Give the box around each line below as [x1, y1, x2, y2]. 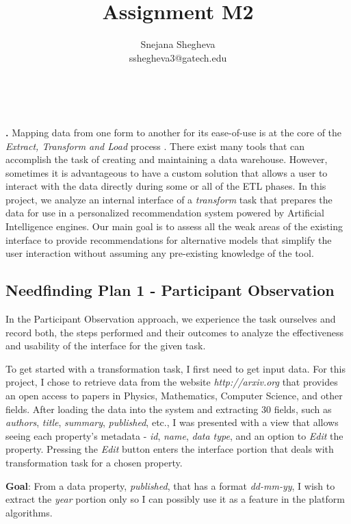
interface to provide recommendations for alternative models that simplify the [5, 232, 332, 247]
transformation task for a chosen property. [5, 455, 183, 469]
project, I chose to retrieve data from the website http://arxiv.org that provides [5, 375, 338, 389]
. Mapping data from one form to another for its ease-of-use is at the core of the [5, 125, 342, 139]
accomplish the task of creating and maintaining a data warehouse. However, [5, 152, 328, 166]
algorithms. [5, 505, 53, 519]
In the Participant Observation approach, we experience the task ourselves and [5, 312, 336, 326]
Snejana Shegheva [140, 37, 216, 51]
